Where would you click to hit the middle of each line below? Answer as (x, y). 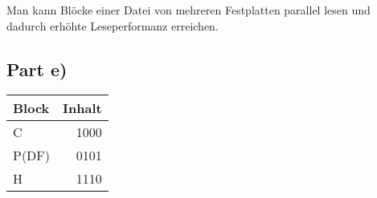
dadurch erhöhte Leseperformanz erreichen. (113, 25)
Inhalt (82, 108)
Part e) (37, 69)
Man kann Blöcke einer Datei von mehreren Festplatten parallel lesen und (188, 10)
